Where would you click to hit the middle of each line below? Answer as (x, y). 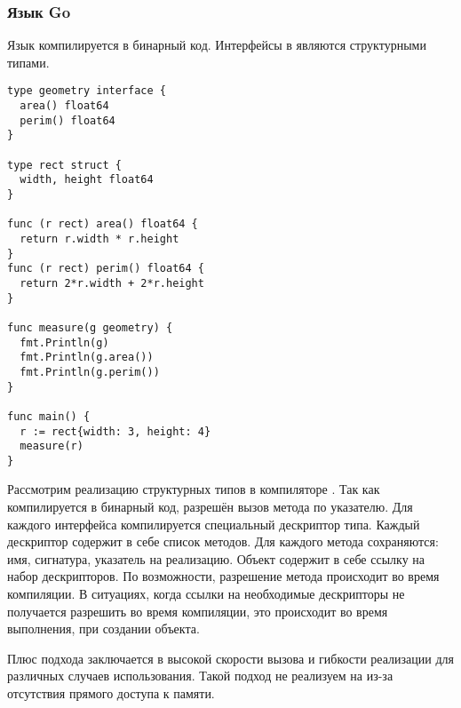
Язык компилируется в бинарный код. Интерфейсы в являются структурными (217, 45)
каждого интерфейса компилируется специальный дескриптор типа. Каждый (214, 524)
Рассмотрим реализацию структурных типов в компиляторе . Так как (194, 489)
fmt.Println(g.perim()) (90, 372)
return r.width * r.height (99, 239)
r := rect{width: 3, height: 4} (115, 431)
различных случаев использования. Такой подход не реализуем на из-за (200, 676)
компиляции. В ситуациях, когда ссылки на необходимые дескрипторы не (206, 594)
